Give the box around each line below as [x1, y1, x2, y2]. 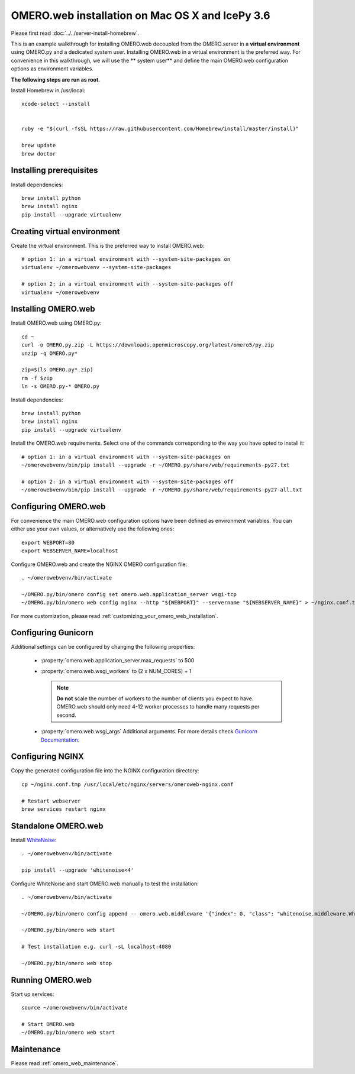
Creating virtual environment [11, 227, 120, 237]
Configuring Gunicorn [11, 627, 94, 638]
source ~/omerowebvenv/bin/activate [21, 1004, 128, 1011]
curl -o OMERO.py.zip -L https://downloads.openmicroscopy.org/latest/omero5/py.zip [21, 342, 275, 348]
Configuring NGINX [11, 752, 84, 762]
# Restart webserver [21, 797, 81, 804]
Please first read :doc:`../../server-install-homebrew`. [11, 30, 140, 37]
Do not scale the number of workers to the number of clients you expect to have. [56, 695, 254, 702]
